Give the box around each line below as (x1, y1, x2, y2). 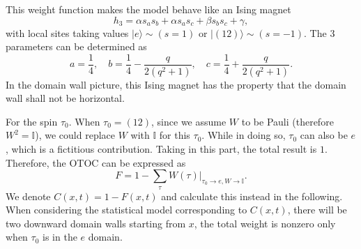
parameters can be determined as (6, 39, 147, 54)
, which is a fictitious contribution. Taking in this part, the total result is (6, 142, 317, 156)
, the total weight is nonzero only (194, 216, 336, 230)
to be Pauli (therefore (241, 114, 334, 128)
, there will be (287, 202, 347, 217)
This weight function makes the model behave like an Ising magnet (6, 2, 291, 16)
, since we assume (151, 114, 226, 128)
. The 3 (304, 25, 335, 40)
